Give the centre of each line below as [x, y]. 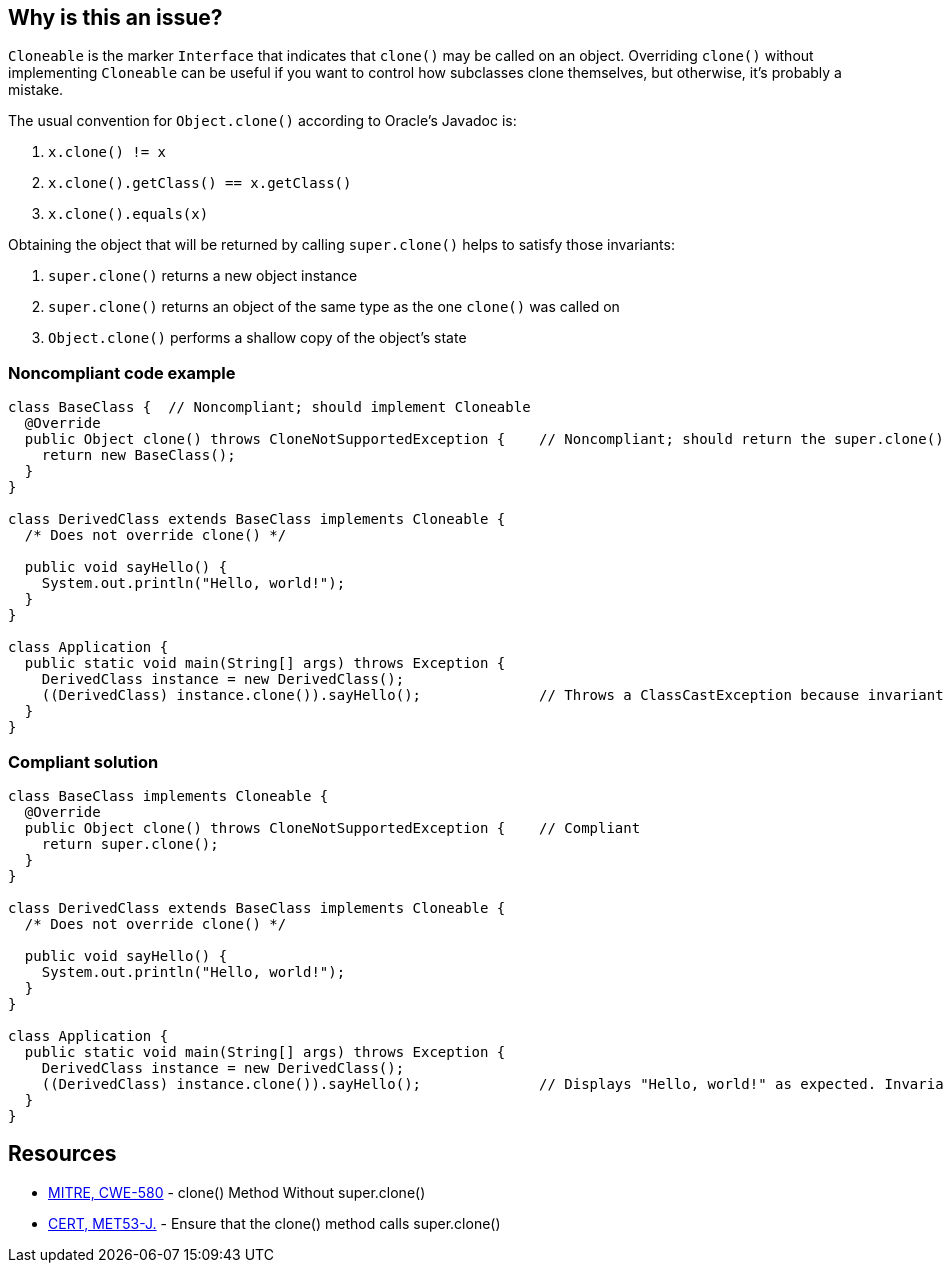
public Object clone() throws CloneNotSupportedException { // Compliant [332, 827]
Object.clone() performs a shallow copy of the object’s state [257, 338]
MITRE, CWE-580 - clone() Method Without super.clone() [237, 1192]
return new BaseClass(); [138, 455]
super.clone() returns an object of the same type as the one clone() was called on [334, 307]
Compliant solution [83, 761]
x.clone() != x [107, 152]
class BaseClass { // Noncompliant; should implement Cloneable [269, 407]
